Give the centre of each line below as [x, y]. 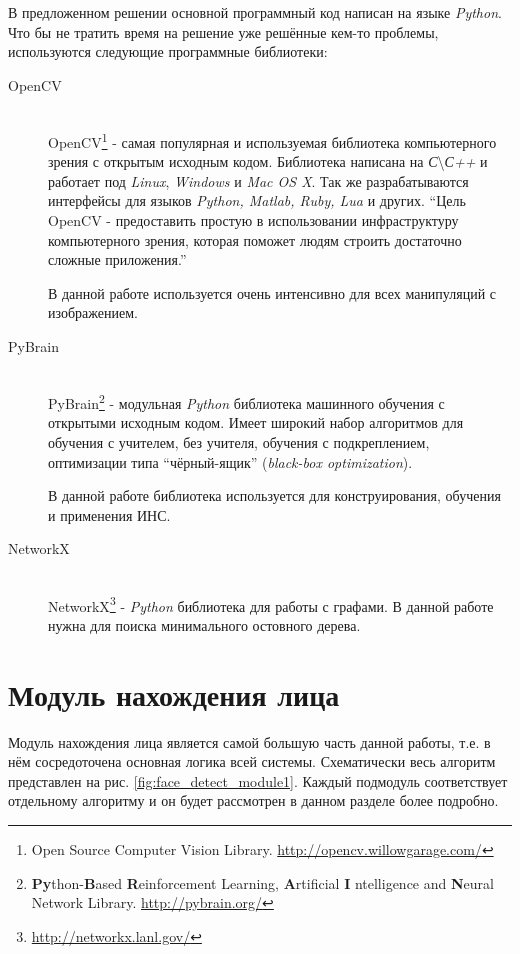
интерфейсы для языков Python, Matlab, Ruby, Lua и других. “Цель [257, 200]
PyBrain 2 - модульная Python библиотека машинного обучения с [246, 401]
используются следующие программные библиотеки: [168, 51]
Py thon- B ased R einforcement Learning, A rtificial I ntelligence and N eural [262, 882]
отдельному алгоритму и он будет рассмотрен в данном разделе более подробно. [253, 800]
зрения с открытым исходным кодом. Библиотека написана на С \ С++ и [268, 161]
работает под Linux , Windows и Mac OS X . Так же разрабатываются [258, 180]
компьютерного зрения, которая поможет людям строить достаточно [255, 239]
